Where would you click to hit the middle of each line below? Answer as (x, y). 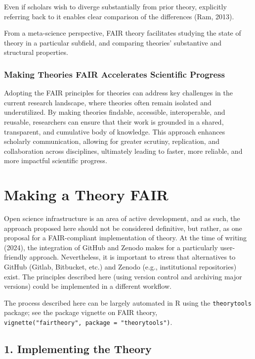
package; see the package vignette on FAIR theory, (81, 312)
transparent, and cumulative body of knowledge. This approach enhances (115, 131)
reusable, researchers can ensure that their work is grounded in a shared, (114, 121)
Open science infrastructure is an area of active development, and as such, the (122, 218)
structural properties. (36, 52)
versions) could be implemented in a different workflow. (88, 286)
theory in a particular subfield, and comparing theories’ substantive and (113, 42)
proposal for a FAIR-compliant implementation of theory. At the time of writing (126, 238)
